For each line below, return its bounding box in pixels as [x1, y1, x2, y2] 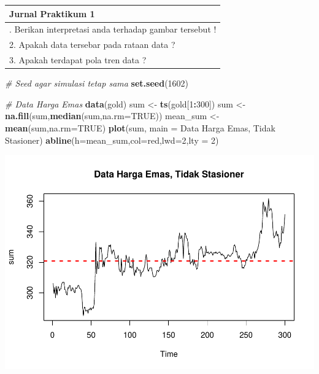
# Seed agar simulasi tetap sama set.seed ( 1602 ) [5, 77, 189, 90]
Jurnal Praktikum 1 [9, 7, 95, 20]
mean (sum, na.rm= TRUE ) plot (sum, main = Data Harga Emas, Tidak [5, 121, 275, 134]
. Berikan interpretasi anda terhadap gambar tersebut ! [9, 23, 217, 36]
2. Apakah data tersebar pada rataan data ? [9, 38, 175, 51]
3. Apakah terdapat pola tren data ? [9, 53, 147, 66]
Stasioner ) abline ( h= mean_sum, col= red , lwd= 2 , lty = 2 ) [5, 133, 219, 146]
